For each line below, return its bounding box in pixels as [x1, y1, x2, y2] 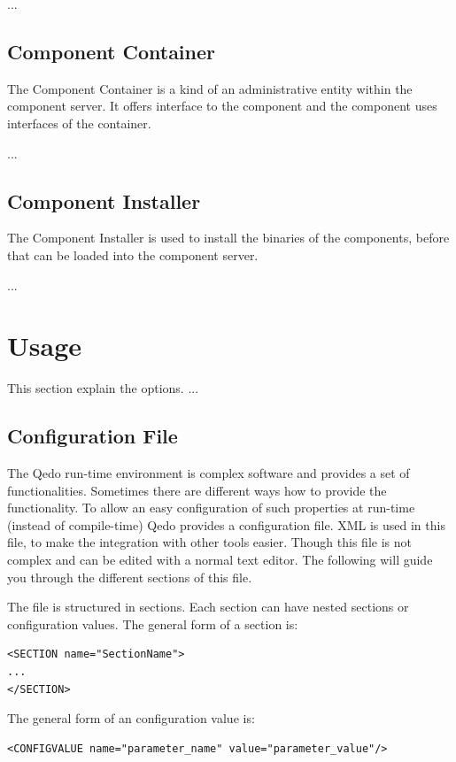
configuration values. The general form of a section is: [7, 614, 298, 633]
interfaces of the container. [7, 113, 151, 132]
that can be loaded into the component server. [7, 245, 259, 264]
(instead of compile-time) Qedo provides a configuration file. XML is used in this [7, 515, 445, 534]
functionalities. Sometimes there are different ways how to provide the [7, 481, 387, 499]
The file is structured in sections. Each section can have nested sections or [7, 597, 409, 616]
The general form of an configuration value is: [7, 709, 255, 727]
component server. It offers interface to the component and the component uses [7, 96, 437, 115]
